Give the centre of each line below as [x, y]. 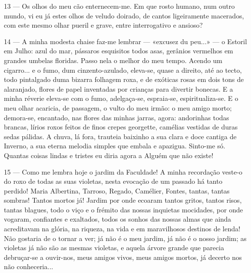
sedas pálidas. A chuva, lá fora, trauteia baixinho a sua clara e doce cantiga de [120, 136]
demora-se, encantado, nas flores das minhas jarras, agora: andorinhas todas [117, 117]
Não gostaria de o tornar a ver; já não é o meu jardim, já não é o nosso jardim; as [125, 238]
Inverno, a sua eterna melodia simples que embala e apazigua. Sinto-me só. [115, 146]
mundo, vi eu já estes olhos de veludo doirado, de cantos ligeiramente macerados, [124, 15]
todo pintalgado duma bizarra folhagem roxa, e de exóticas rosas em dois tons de [124, 79]
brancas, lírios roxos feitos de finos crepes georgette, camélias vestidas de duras [121, 127]
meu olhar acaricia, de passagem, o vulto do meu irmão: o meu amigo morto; [118, 107]
